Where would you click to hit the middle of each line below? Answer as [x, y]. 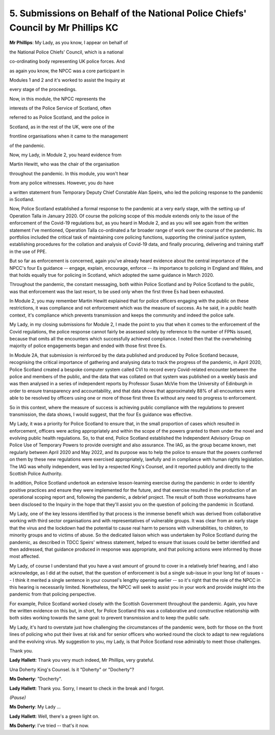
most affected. [25, 556]
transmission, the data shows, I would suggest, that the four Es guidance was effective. [101, 414]
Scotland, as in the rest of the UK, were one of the [62, 127]
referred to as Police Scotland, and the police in [59, 118]
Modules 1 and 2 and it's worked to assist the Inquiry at [67, 80]
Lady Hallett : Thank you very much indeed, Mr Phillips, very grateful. [82, 660]
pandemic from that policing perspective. [53, 594]
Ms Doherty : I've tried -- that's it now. [49, 726]
